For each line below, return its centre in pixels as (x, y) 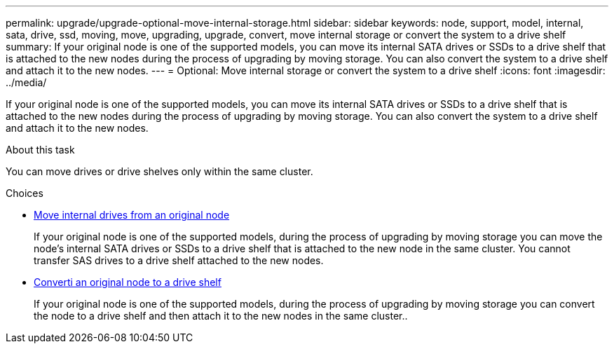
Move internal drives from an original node (132, 215)
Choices (25, 193)
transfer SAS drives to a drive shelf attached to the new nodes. (179, 260)
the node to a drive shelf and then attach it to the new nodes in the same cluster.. (221, 316)
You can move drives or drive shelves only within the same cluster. (159, 171)
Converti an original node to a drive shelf (128, 282)
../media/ (26, 82)
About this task (40, 150)
